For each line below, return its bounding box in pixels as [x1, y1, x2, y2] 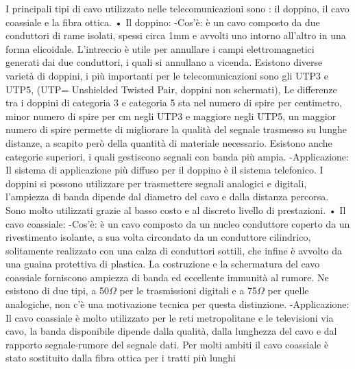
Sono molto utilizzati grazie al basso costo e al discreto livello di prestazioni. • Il [5, 202, 346, 217]
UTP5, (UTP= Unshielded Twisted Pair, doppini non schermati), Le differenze [5, 82, 337, 96]
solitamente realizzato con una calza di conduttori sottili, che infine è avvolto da [5, 243, 342, 257]
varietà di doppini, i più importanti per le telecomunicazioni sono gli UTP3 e [5, 68, 328, 82]
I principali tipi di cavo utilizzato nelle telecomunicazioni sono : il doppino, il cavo [5, 1, 350, 15]
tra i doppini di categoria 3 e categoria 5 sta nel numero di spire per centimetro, [5, 95, 342, 110]
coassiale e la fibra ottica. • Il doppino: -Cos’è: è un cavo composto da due [5, 14, 320, 29]
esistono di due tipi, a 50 [5, 283, 110, 298]
